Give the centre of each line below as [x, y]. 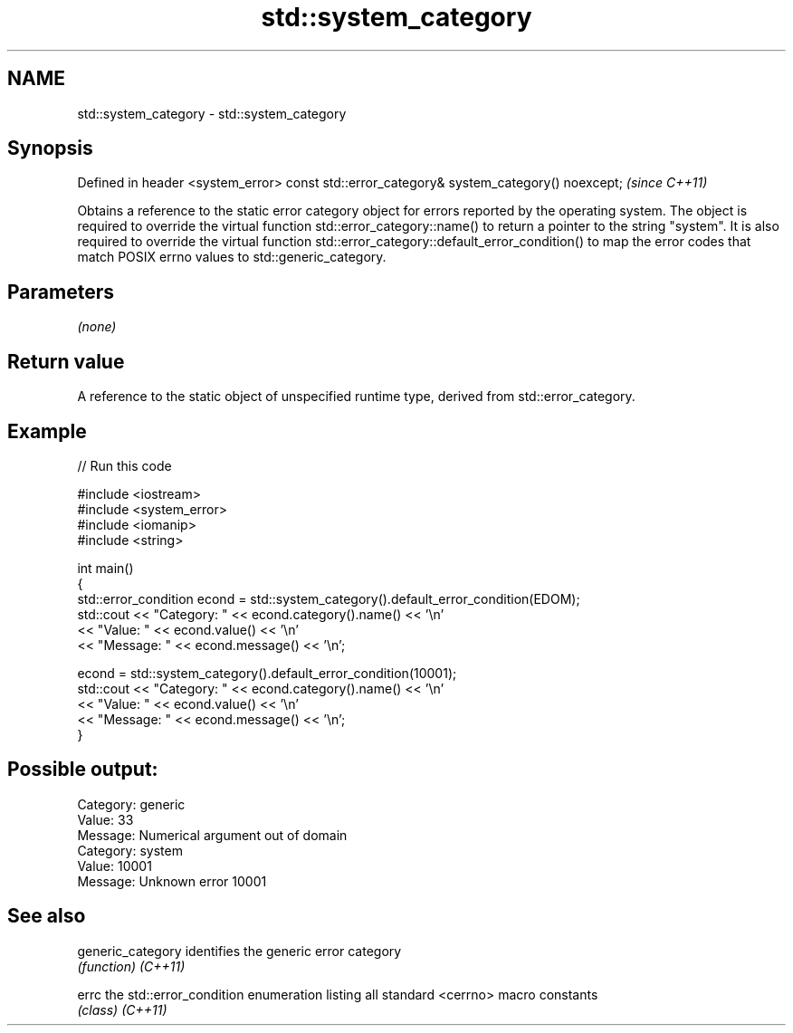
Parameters [61, 292]
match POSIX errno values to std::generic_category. [232, 257]
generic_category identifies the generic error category [239, 951]
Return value [66, 361]
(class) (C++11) [122, 1009]
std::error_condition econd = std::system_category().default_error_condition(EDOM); [329, 598]
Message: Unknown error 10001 [172, 881]
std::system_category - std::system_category [212, 113]
